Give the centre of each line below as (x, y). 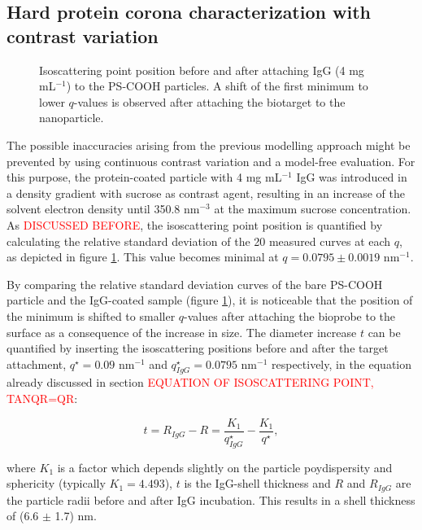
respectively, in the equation (342, 364)
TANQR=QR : (42, 399)
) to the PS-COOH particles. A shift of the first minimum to (217, 86)
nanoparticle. (72, 118)
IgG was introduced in (352, 177)
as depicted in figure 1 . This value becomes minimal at (143, 257)
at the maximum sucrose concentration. (313, 209)
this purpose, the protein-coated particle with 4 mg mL (144, 177)
